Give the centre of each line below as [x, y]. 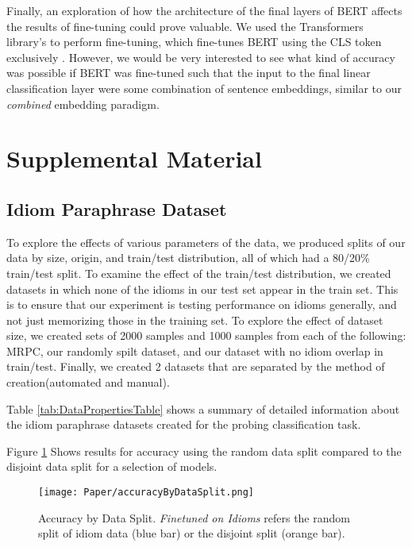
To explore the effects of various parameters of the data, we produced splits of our [206, 242]
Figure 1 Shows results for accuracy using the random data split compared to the [204, 451]
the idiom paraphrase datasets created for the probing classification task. [184, 424]
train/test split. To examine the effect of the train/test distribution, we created [199, 273]
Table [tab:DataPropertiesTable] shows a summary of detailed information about [203, 408]
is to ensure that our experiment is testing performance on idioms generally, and [202, 304]
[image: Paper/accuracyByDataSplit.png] [146, 493]
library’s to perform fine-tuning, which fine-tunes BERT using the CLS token [194, 42]
